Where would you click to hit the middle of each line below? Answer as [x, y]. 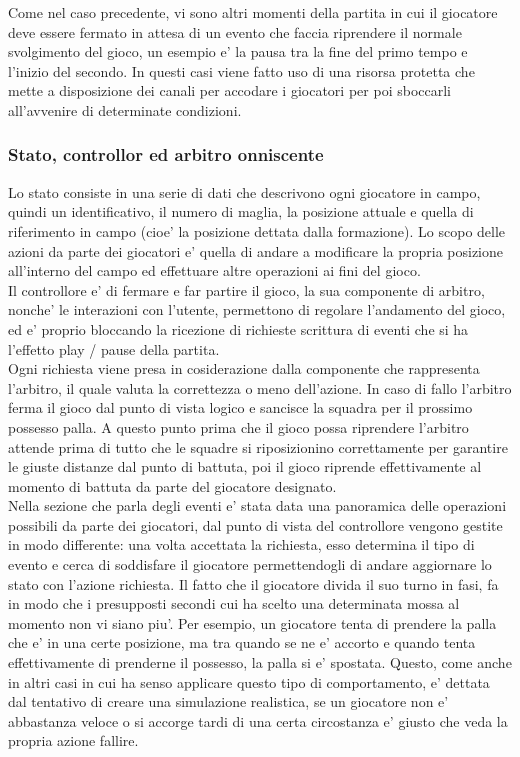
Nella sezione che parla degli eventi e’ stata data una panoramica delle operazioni [257, 505]
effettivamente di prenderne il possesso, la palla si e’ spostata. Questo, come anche [260, 662]
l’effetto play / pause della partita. [114, 348]
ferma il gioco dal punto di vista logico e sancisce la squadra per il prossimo [240, 407]
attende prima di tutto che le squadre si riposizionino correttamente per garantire [258, 446]
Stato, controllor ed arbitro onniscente [166, 154]
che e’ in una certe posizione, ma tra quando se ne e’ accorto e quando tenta [242, 642]
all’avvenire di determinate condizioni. [125, 109]
